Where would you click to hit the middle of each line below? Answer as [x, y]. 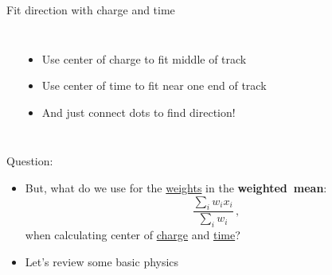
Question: [30, 161]
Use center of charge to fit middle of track [144, 58]
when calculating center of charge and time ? [133, 235]
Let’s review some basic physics [102, 261]
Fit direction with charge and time [91, 10]
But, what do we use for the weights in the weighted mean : [176, 187]
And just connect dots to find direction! [139, 112]
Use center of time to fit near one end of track [154, 85]
